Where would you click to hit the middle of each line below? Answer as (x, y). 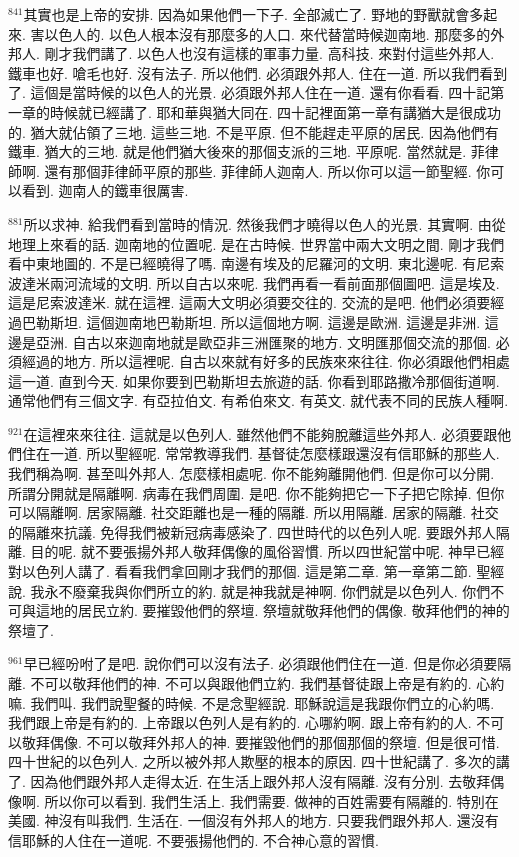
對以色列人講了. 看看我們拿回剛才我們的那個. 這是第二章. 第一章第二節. (240, 571)
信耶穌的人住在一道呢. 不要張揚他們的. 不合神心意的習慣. (193, 839)
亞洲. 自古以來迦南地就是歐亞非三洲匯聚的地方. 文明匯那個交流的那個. (263, 341)
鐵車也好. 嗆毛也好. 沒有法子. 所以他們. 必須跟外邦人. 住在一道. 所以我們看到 (258, 72)
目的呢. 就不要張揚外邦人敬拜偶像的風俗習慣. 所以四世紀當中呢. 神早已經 (267, 551)
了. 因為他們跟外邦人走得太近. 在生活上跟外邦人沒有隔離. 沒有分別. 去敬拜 (249, 780)
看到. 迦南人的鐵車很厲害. (105, 190)
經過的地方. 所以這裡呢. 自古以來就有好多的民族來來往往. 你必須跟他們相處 (265, 361)
